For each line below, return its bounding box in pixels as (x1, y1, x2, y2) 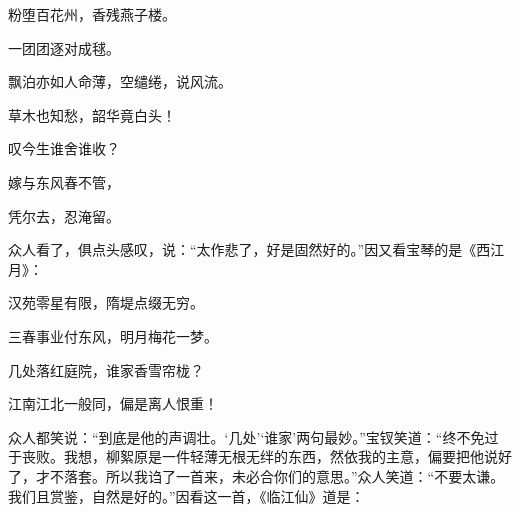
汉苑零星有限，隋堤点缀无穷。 (8, 292, 204, 313)
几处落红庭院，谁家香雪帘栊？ (8, 359, 204, 380)
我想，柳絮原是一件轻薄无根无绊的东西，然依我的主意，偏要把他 (63, 446, 484, 467)
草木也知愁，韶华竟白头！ (8, 104, 176, 125)
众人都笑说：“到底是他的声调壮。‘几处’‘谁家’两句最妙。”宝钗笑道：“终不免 (8, 426, 485, 447)
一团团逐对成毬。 (8, 37, 120, 58)
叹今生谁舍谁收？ (8, 138, 120, 159)
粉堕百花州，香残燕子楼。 (8, 4, 176, 24)
